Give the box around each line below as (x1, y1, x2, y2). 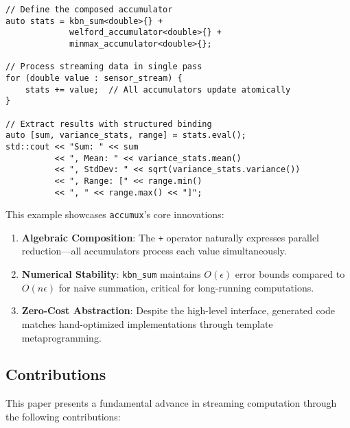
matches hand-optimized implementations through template (21, 316, 273, 331)
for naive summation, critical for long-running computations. (58, 280, 314, 294)
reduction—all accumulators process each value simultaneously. (21, 243, 287, 258)
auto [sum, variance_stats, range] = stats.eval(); (5, 130, 246, 141)
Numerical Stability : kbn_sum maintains (21, 267, 201, 281)
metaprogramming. (21, 330, 102, 344)
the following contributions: (5, 409, 121, 423)
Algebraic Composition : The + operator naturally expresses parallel (21, 230, 320, 244)
